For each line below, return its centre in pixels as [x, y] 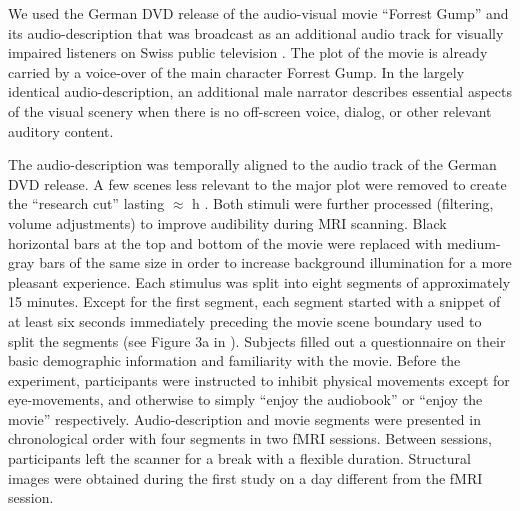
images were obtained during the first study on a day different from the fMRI [245, 477]
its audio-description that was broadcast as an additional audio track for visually [256, 32]
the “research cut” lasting [86, 203]
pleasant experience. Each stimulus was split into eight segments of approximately [259, 281]
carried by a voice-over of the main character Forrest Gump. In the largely [236, 71]
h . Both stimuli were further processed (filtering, [343, 203]
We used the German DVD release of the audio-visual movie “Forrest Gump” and [258, 13]
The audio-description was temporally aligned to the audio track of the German [252, 164]
